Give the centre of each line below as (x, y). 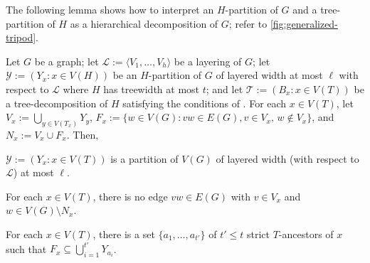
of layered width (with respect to (287, 158)
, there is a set (124, 234)
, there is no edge (130, 196)
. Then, (83, 135)
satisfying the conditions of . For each (205, 103)
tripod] (21, 37)
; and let (224, 88)
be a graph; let (67, 61)
